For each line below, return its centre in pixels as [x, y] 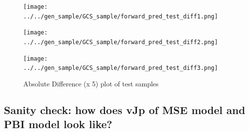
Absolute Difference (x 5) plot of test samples [91, 83]
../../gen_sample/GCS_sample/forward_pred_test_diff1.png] [121, 16]
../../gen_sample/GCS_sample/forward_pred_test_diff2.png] [121, 42]
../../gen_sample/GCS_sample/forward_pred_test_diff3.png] [121, 68]
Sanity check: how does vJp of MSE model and [125, 109]
